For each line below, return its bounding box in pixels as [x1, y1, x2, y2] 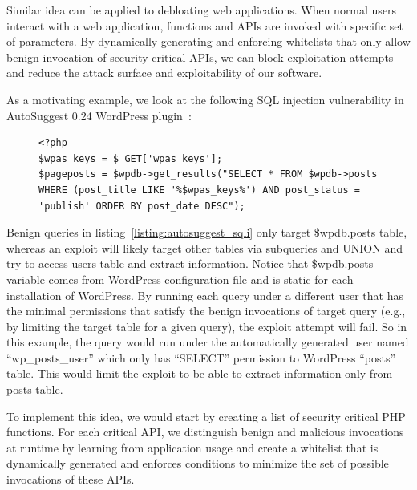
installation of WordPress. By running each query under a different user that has [6, 286, 403, 303]
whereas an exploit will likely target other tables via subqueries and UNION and [6, 239, 403, 256]
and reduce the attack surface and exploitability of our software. [6, 64, 322, 81]
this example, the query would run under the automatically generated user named [6, 334, 409, 350]
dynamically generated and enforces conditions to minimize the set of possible [6, 455, 389, 472]
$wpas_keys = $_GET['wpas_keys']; [38, 152, 223, 164]
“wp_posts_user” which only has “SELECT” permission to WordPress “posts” [6, 349, 396, 366]
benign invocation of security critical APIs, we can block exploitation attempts [6, 48, 394, 65]
